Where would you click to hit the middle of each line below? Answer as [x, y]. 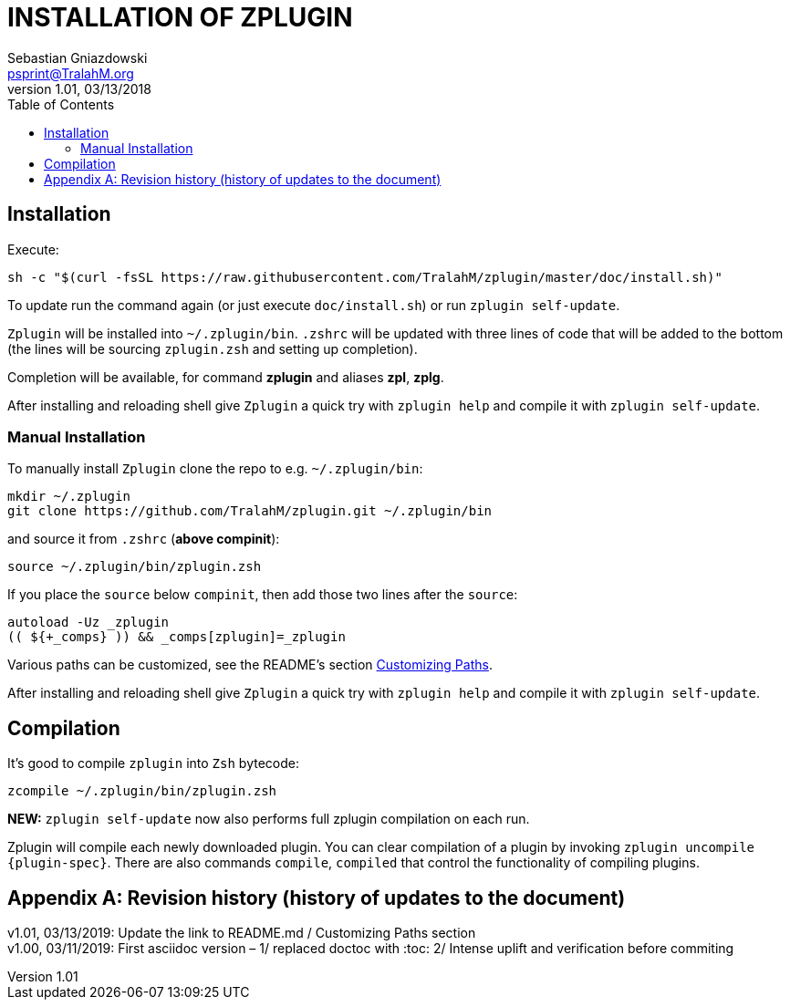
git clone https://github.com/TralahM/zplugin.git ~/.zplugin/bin [250, 511]
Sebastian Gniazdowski [78, 57]
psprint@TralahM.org [71, 73]
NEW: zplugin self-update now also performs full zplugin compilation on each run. [269, 819]
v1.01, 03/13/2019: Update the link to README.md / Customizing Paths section [242, 933]
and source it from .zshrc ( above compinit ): [144, 539]
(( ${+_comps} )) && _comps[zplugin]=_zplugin [177, 637]
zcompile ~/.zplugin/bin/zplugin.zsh [142, 791]
